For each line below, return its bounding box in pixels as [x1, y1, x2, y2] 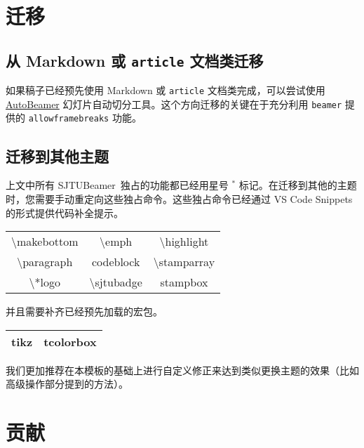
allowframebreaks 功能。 [28, 110, 142, 125]
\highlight [159, 233, 209, 250]
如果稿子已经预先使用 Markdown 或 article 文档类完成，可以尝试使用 [6, 83, 325, 98]
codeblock [91, 253, 140, 270]
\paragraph [17, 253, 73, 270]
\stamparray [153, 253, 215, 270]
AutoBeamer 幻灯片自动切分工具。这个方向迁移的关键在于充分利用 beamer [6, 96, 342, 111]
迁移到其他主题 [6, 145, 109, 166]
